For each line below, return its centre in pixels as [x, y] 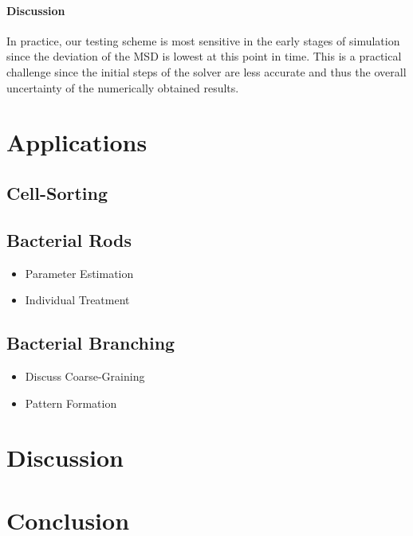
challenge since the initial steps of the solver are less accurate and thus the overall [206, 71]
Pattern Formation [71, 403]
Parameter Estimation [79, 273]
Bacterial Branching [91, 343]
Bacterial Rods [69, 239]
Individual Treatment [77, 300]
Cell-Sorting [57, 192]
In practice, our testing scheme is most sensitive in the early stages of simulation [203, 40]
